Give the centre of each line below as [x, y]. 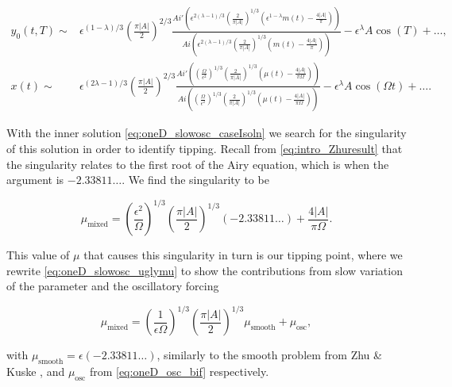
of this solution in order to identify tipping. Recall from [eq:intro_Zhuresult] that [205, 148]
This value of [38, 255]
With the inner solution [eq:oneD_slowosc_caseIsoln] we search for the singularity [207, 133]
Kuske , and [36, 372]
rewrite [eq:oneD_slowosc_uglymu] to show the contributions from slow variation [205, 270]
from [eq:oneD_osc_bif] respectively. [179, 372]
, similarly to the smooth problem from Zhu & [269, 355]
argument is [35, 180]
